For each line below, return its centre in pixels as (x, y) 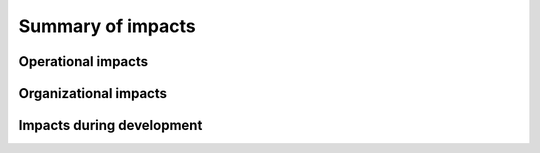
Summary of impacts (107, 26)
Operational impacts (83, 61)
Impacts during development (110, 125)
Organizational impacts (92, 93)
